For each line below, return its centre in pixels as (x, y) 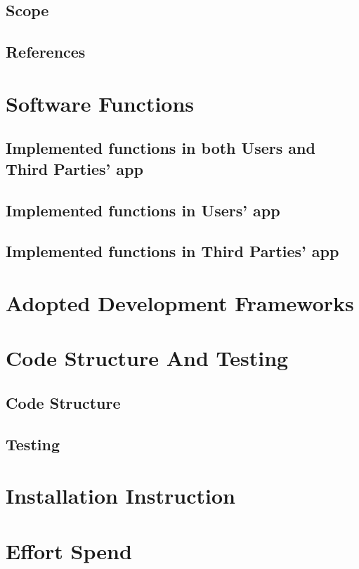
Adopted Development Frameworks (180, 302)
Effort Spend (69, 550)
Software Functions (100, 103)
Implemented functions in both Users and (161, 148)
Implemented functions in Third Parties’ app (172, 251)
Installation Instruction (120, 496)
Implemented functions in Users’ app (143, 210)
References (46, 52)
